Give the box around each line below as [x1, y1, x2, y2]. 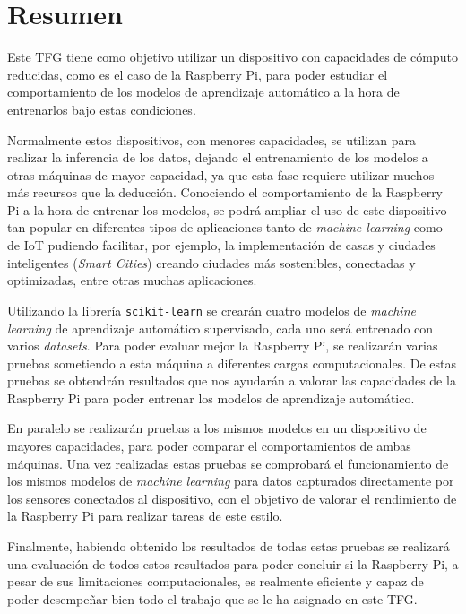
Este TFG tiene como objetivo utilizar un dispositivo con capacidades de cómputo [7, 48, 458, 66]
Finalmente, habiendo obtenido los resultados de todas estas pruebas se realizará [7, 537, 450, 556]
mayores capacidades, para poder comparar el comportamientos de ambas [7, 437, 411, 455]
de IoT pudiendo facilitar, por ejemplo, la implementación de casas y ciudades [7, 236, 436, 255]
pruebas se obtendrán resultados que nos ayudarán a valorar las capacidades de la [7, 371, 456, 390]
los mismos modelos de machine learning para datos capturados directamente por [7, 471, 454, 490]
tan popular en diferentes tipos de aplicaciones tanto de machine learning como [7, 218, 443, 237]
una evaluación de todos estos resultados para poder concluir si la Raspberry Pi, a [7, 554, 459, 573]
